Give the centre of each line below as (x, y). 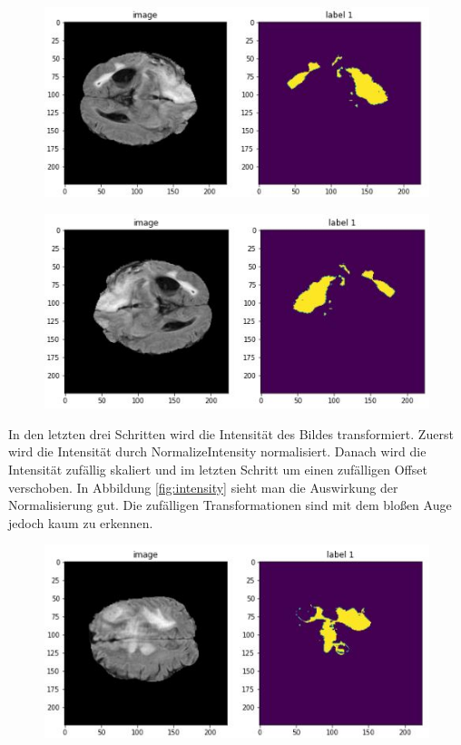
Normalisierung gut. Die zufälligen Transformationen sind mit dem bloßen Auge (230, 505)
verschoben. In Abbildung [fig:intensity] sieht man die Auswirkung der (203, 487)
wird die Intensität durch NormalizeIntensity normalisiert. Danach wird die (217, 451)
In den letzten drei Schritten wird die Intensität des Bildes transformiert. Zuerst (231, 433)
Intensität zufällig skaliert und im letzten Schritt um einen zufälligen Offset (218, 469)
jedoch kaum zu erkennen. (81, 522)
